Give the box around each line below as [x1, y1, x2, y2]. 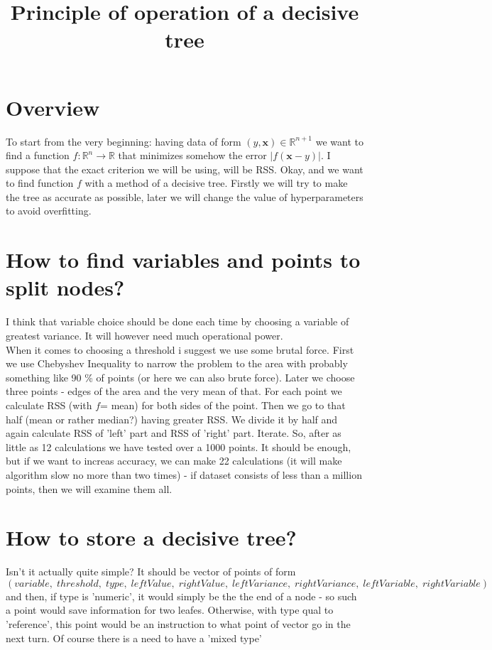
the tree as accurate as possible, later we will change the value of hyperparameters [6, 189, 363, 204]
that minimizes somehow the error [118, 148, 267, 163]
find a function [6, 148, 70, 163]
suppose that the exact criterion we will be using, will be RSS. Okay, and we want [6, 161, 363, 176]
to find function [6, 175, 74, 190]
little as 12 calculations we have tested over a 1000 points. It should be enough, [6, 439, 351, 454]
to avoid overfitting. [6, 203, 92, 218]
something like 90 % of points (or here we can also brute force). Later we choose [6, 369, 355, 384]
